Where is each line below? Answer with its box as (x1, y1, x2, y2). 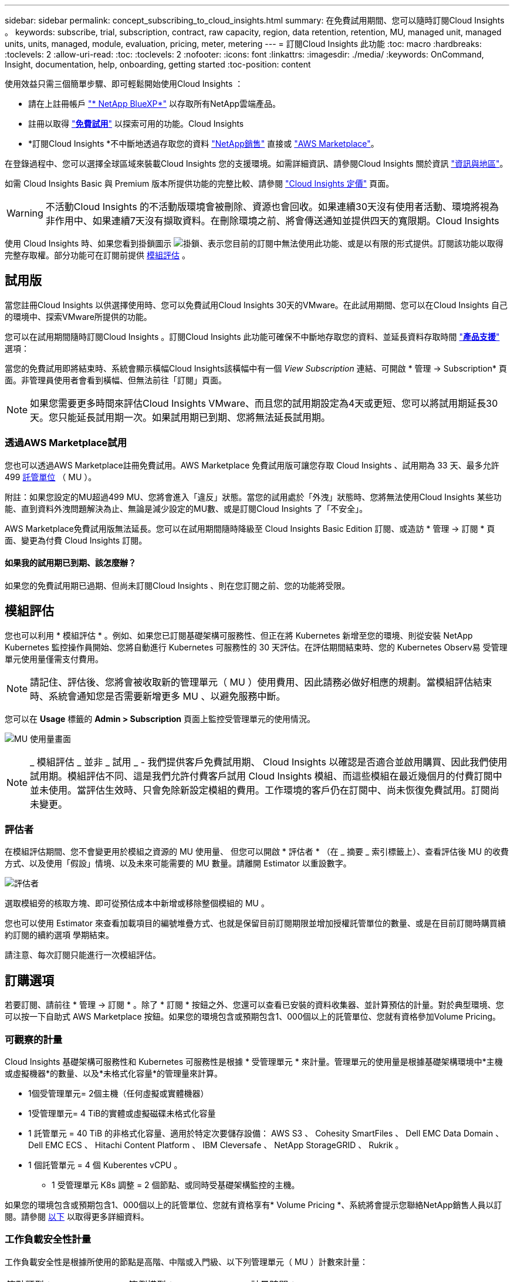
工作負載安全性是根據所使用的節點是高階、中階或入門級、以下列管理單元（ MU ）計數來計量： (5, 1256, 368, 1267)
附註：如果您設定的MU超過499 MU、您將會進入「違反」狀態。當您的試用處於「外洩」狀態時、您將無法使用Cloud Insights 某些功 (5, 491, 502, 502)
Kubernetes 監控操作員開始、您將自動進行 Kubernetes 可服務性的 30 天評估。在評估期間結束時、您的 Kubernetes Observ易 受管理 (5, 642, 508, 652)
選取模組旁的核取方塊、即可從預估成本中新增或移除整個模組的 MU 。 (5, 898, 269, 909)
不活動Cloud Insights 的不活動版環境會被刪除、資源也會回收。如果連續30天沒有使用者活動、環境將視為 (45, 201, 499, 212)
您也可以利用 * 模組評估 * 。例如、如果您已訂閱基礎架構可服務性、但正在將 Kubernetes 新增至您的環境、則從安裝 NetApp (5, 630, 473, 640)
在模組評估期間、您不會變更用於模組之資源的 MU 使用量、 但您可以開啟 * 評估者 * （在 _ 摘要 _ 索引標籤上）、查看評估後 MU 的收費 (5, 846, 509, 857)
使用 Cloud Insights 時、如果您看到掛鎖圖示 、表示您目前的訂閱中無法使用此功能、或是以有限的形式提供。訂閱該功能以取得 (5, 238, 504, 248)
